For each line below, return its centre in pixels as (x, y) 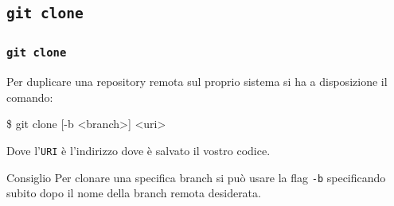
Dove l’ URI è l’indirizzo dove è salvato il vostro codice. (138, 150)
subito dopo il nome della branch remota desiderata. (134, 193)
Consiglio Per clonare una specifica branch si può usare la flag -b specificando (196, 177)
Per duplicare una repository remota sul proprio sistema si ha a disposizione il (197, 82)
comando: (30, 97)
